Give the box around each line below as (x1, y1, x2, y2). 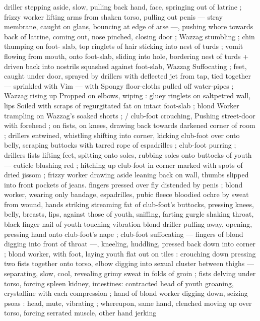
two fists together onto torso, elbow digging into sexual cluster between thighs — (4, 258, 254, 269)
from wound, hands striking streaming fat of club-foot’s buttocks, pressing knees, (4, 199, 254, 209)
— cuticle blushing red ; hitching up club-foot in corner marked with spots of (4, 159, 243, 170)
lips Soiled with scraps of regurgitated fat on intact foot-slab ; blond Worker (4, 100, 239, 110)
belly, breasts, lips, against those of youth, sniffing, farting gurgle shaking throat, (4, 209, 254, 219)
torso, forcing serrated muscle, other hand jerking (4, 307, 157, 318)
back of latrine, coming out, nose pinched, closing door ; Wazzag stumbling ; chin (4, 31, 255, 41)
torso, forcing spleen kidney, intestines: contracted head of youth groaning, (4, 278, 234, 288)
